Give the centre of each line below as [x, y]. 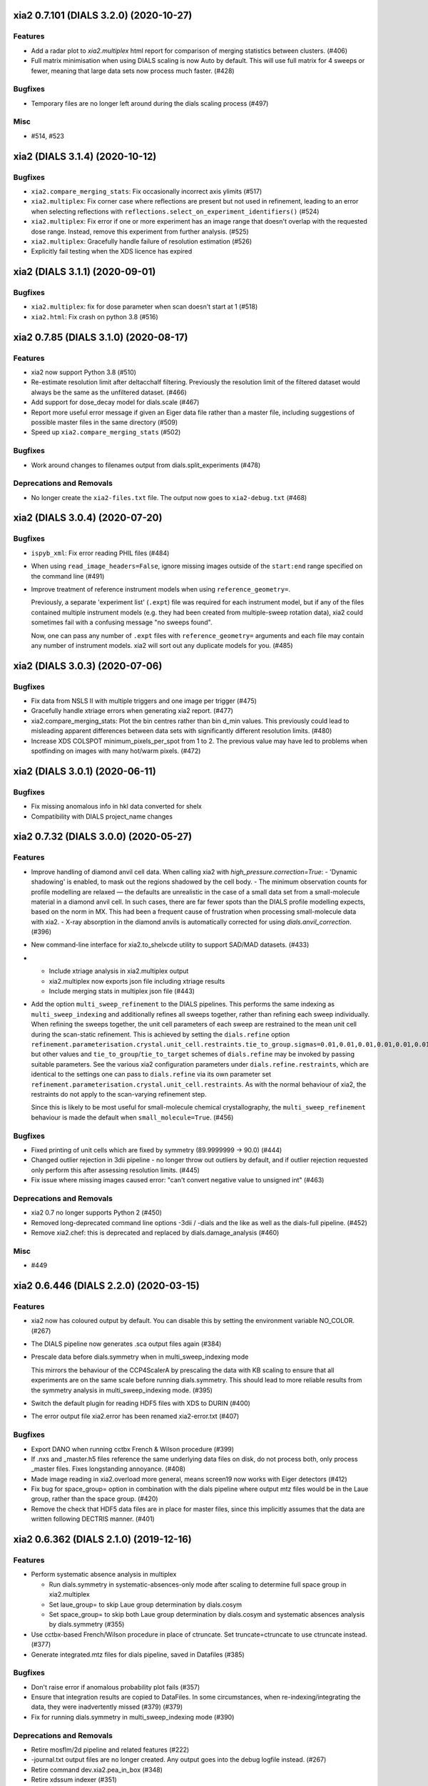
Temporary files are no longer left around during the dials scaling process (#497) [150, 103]
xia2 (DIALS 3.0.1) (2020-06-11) [85, 771]
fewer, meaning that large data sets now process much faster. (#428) [133, 71]
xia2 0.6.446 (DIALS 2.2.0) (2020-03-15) [106, 1286]
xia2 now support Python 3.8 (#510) [84, 372]
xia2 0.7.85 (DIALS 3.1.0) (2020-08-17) [101, 337]
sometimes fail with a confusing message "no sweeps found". [122, 622]
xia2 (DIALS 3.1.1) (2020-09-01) [85, 272]
